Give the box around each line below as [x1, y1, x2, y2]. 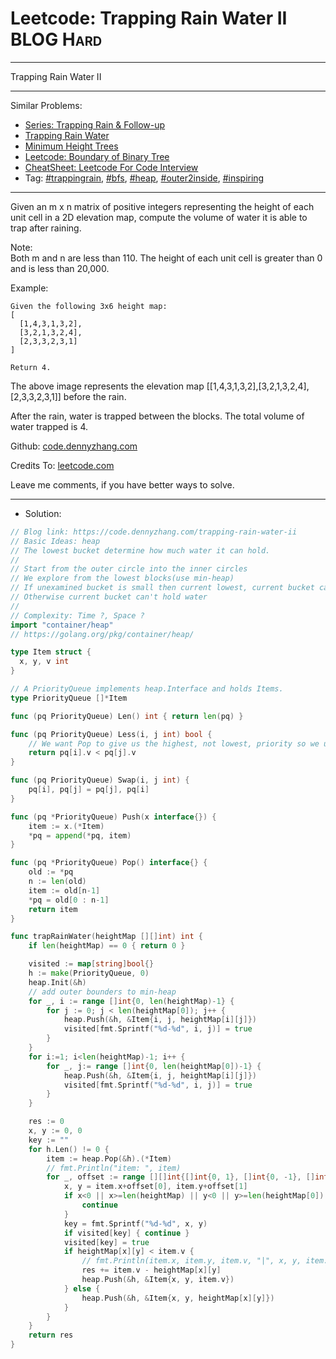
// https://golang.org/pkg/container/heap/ [10, 629, 195, 639]
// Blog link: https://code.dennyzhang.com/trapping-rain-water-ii [10, 527, 298, 537]
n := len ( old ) [28, 877, 87, 887]
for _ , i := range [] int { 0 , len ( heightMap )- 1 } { [28, 996, 235, 1006]
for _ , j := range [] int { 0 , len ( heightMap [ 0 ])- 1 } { [46, 1061, 262, 1071]
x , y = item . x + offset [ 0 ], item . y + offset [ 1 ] [63, 1182, 248, 1192]
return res [28, 1330, 74, 1341]
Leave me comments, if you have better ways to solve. [10, 478, 235, 491]
